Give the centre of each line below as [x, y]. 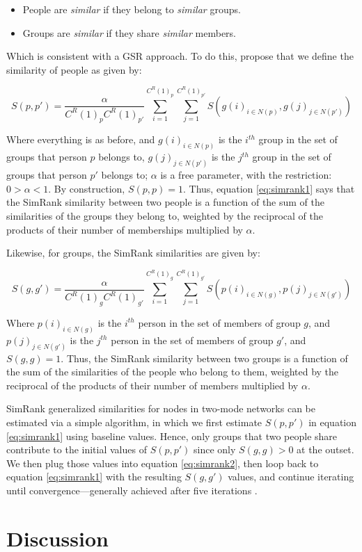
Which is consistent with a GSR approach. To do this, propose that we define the [180, 56]
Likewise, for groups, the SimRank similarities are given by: [133, 253]
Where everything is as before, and [81, 139]
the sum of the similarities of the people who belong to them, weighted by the [173, 372]
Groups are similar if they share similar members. [129, 32]
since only [215, 449]
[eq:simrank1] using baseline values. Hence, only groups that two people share [172, 436]
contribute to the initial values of [77, 449]
